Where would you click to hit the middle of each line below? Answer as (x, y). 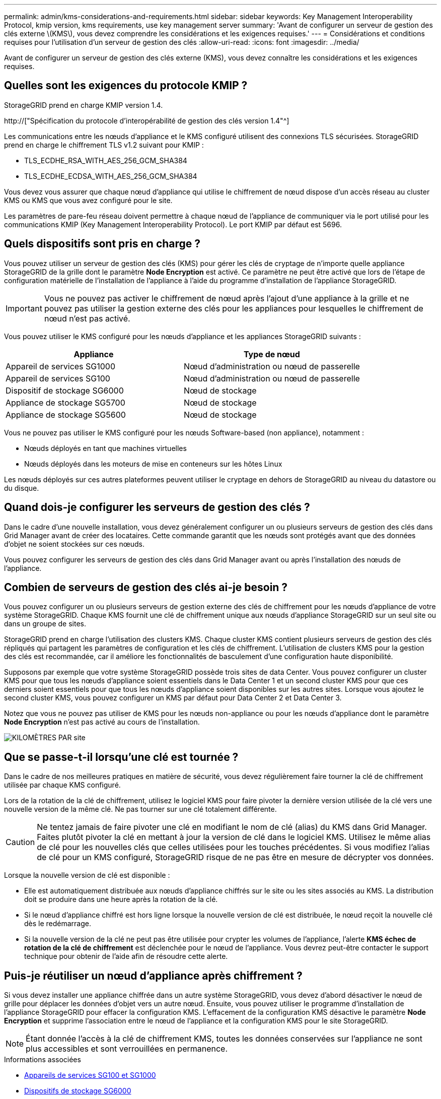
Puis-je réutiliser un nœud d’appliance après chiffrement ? (153, 976)
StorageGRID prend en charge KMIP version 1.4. (84, 105)
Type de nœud (272, 354)
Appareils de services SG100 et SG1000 (90, 1075)
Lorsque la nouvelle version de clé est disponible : (87, 875)
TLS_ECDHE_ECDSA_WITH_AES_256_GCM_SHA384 (111, 176)
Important (24, 308)
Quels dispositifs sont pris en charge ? (102, 244)
